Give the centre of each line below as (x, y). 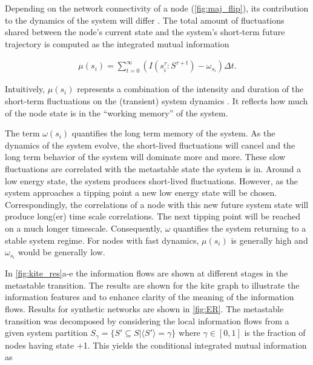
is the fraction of (275, 333)
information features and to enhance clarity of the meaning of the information (150, 297)
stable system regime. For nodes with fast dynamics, (102, 240)
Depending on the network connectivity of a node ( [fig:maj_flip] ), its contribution (157, 8)
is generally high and (269, 240)
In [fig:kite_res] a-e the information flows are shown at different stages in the (147, 273)
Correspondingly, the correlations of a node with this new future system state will (157, 204)
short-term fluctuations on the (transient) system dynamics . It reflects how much (156, 101)
